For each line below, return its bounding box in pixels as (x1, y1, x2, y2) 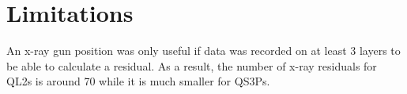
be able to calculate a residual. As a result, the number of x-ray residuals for (6, 57, 377, 74)
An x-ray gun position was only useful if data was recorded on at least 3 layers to (6, 42, 401, 59)
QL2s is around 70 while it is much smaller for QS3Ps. (6, 73, 270, 89)
